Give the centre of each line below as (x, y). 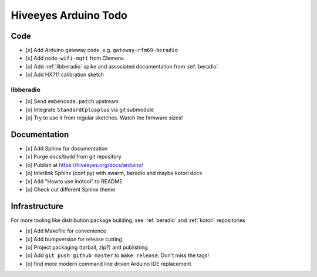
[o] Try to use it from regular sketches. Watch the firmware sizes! (104, 118)
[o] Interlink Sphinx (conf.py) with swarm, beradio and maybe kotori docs (114, 173)
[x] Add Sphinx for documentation (67, 149)
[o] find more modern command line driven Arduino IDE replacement (108, 264)
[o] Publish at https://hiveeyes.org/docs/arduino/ (85, 165)
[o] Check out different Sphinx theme (70, 190)
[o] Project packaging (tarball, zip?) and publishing (87, 247)
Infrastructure (37, 206)
